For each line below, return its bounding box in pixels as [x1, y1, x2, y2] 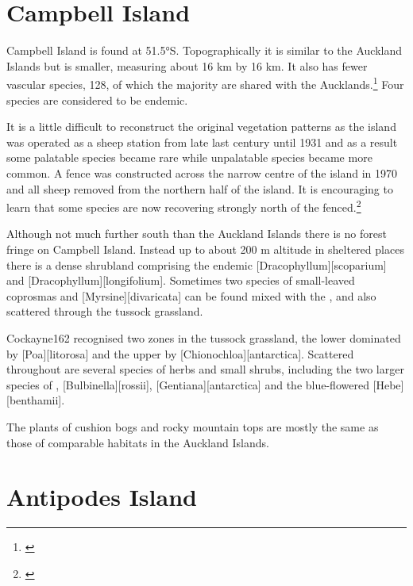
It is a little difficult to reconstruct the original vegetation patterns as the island [6, 118, 396, 135]
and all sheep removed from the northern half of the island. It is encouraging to [6, 180, 393, 197]
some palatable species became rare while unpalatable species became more [6, 149, 372, 166]
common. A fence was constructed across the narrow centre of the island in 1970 [6, 164, 398, 181]
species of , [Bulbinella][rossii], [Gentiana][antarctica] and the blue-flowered [6, 376, 369, 393]
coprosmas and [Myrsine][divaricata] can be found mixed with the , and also [6, 287, 376, 304]
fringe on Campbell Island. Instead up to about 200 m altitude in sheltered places [6, 240, 404, 257]
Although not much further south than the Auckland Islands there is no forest [6, 225, 387, 242]
